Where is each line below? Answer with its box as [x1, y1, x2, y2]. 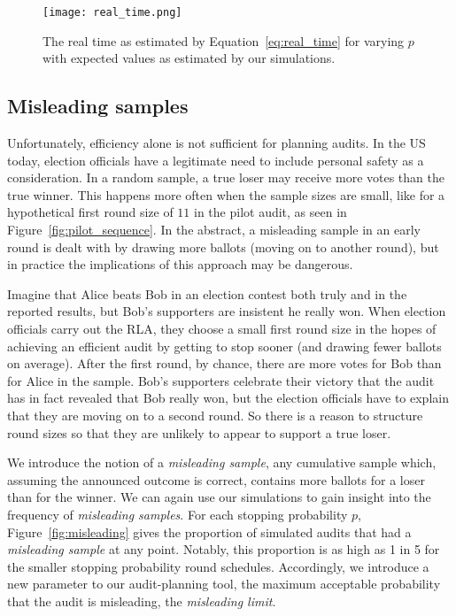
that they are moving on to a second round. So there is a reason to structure [7, 405, 423, 424]
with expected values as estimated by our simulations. [43, 49, 336, 67]
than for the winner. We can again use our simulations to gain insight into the [7, 488, 431, 506]
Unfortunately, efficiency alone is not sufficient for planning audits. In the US [7, 134, 426, 152]
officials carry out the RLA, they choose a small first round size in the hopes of [7, 319, 437, 337]
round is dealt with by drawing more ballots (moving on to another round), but [7, 237, 439, 256]
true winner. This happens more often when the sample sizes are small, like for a [7, 185, 445, 204]
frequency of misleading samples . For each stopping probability [7, 504, 348, 523]
